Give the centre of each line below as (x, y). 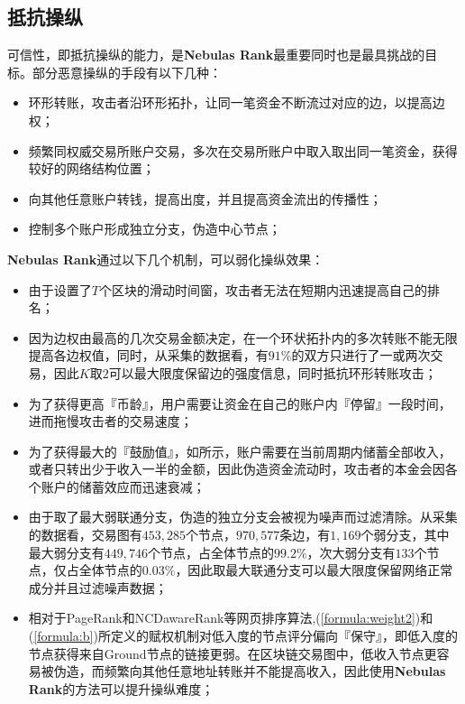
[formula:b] (64, 636)
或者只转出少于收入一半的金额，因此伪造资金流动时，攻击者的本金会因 (237, 469)
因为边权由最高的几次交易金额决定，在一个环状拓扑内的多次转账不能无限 (243, 337)
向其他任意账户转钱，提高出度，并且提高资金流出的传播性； (205, 198)
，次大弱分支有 (351, 552)
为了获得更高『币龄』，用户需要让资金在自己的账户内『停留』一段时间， (240, 403)
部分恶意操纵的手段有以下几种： (127, 72)
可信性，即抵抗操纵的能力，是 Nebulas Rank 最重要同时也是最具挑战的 (216, 55)
